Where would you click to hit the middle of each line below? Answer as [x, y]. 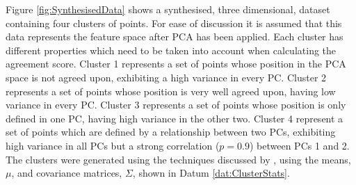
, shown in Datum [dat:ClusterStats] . [211, 173]
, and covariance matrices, [67, 173]
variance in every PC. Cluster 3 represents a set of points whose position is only [176, 105]
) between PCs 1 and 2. [299, 145]
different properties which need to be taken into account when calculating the [171, 50]
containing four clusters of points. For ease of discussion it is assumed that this [174, 23]
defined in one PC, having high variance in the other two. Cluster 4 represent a [175, 118]
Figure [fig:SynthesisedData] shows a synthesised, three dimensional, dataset [168, 9]
